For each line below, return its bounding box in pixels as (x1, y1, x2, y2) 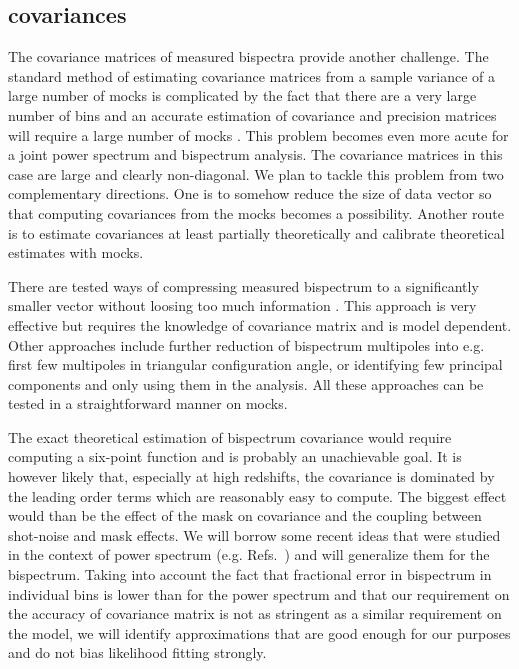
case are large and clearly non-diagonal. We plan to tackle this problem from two (8, 163, 504, 184)
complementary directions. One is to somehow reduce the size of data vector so (8, 183, 492, 204)
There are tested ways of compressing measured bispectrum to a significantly (8, 275, 479, 296)
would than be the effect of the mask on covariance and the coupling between (8, 505, 482, 526)
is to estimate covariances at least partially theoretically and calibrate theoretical (8, 222, 505, 243)
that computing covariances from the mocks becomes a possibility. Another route (8, 202, 504, 223)
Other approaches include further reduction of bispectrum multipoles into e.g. (8, 334, 485, 355)
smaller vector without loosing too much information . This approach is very (8, 295, 477, 316)
